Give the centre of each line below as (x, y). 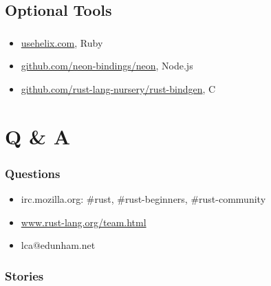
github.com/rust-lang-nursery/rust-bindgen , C (118, 88)
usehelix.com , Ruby (62, 42)
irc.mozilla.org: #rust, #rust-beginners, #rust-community (143, 199)
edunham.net (68, 245)
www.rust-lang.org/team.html (84, 222)
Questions (33, 173)
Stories (24, 275)
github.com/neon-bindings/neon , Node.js (107, 66)
